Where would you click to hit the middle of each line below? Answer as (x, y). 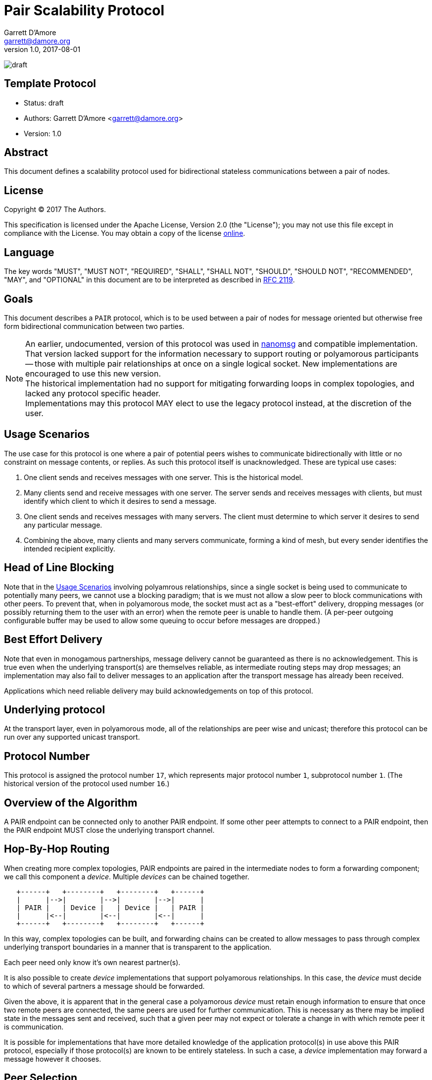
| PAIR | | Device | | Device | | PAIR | (110, 907)
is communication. (34, 1026)
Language (29, 252)
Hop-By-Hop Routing (57, 849)
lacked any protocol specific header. (93, 393)
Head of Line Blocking (59, 568)
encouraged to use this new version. (93, 373)
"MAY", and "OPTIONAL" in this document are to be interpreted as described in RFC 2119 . (149, 280)
